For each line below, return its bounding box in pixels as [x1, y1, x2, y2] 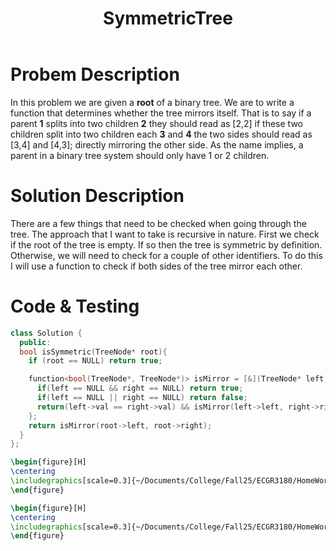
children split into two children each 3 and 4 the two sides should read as [10, 128, 313, 140]
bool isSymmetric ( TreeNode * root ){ [19, 347, 168, 357]
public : [19, 337, 52, 347]
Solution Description [10, 185, 185, 207]
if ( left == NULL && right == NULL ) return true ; [36, 383, 244, 394]
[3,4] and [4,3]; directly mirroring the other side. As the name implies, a [10, 138, 304, 151]
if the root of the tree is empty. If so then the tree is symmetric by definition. [10, 238, 323, 251]
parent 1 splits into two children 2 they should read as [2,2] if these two [10, 117, 303, 129]
